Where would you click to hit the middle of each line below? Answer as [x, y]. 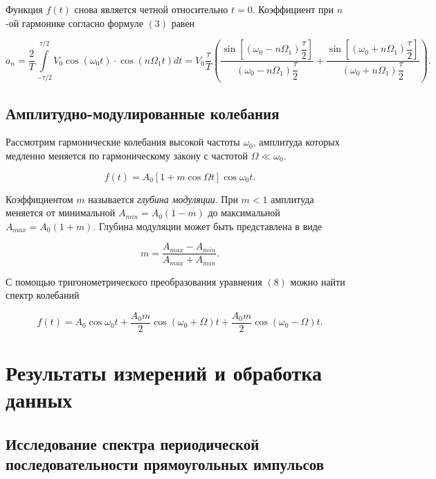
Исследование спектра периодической [133, 444]
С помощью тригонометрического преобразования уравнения [134, 281]
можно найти [318, 281]
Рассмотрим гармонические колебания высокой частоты [123, 142]
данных [39, 400]
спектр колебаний [43, 295]
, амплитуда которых [296, 142]
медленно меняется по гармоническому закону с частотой [127, 155]
